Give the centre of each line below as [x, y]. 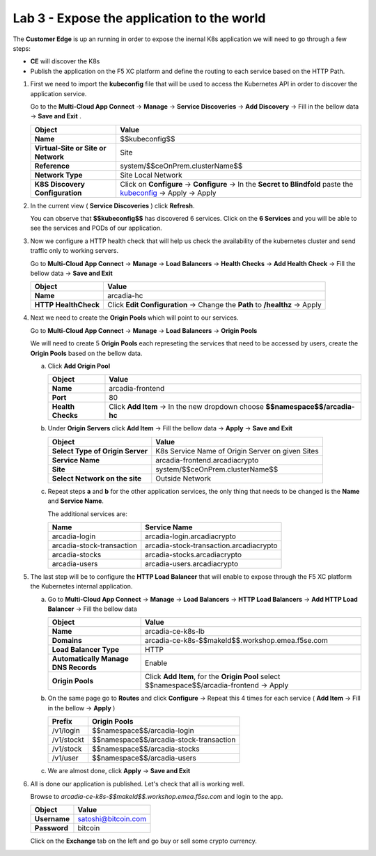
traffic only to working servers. [75, 251]
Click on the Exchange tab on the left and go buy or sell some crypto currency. [144, 841]
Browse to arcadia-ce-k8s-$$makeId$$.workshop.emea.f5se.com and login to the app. [157, 797]
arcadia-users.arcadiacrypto [192, 563]
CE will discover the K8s [65, 61]
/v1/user [65, 758]
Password [52, 828]
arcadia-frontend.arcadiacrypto [207, 460]
